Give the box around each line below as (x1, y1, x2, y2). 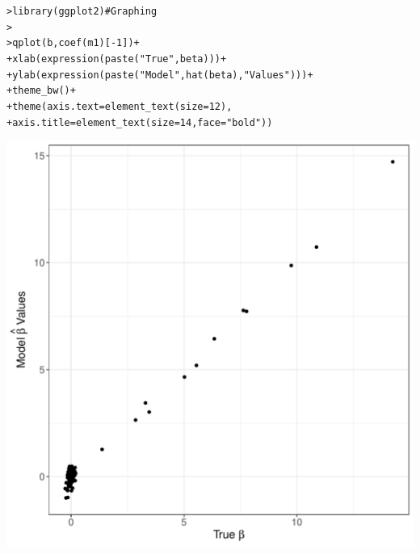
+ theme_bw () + (6, 85, 76, 97)
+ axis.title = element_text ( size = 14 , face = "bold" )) (6, 116, 273, 128)
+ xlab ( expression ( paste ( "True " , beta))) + (6, 52, 227, 65)
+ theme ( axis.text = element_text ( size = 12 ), (6, 100, 233, 112)
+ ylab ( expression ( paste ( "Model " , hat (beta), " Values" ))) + (6, 69, 313, 81)
